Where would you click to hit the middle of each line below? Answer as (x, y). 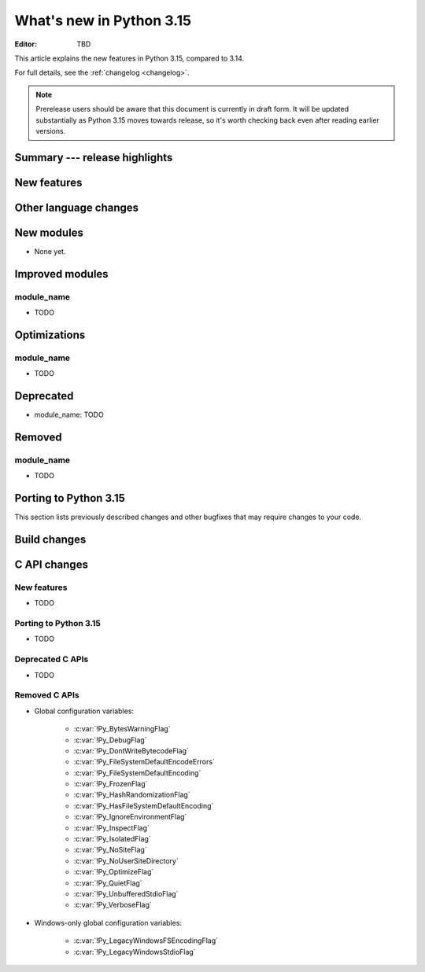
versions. (51, 131)
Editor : (26, 44)
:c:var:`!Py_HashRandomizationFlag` (132, 795)
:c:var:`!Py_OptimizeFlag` (114, 872)
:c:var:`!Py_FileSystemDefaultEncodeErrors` (144, 762)
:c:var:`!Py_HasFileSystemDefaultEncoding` (144, 805)
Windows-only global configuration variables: (108, 922)
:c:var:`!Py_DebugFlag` (110, 740)
